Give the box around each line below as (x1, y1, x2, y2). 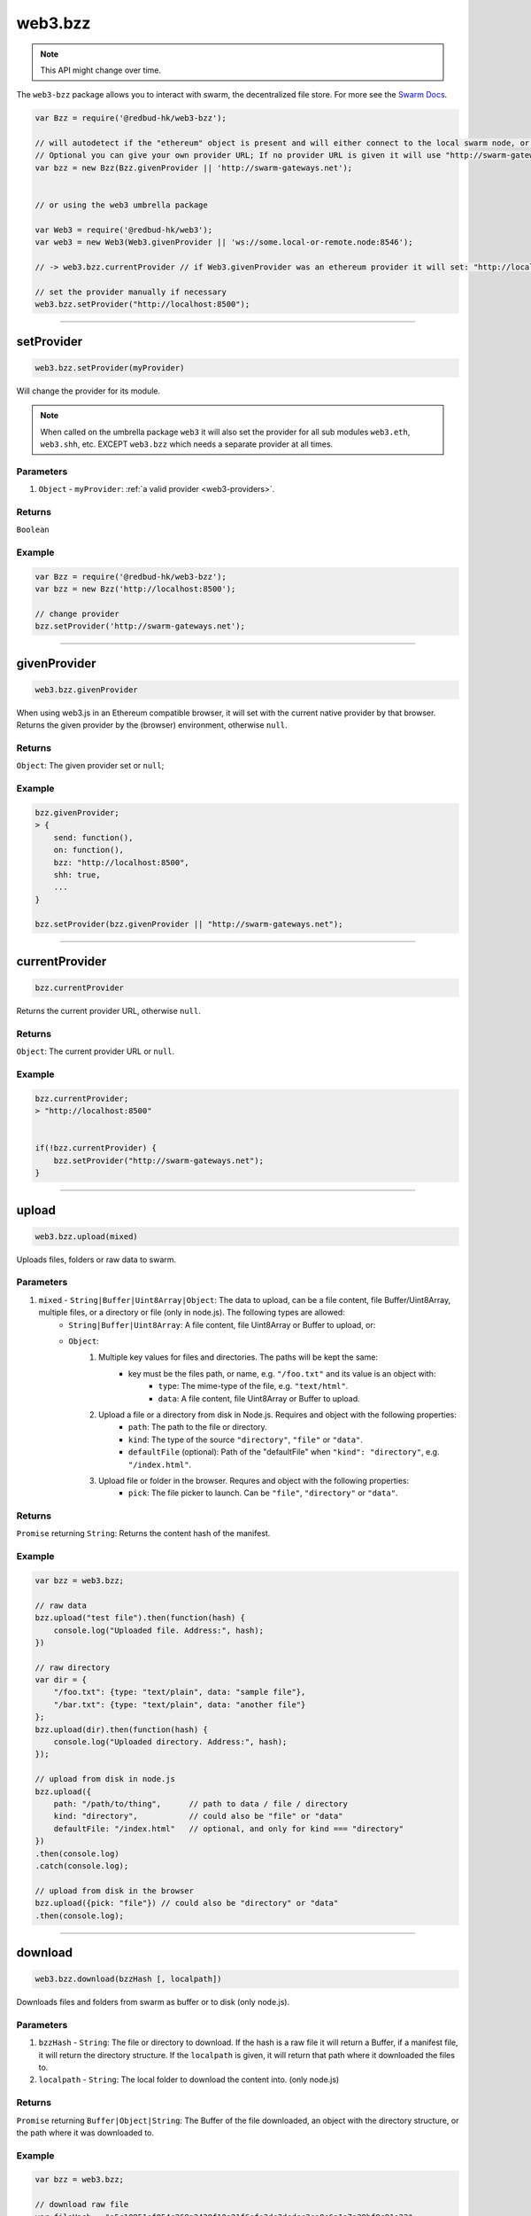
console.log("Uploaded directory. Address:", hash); (53, 1737, 288, 1747)
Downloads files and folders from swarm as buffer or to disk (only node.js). (16, 1997, 290, 2008)
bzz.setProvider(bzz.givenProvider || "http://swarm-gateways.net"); (35, 919, 343, 930)
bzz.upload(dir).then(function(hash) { (35, 1724, 208, 1735)
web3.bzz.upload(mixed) (35, 1231, 139, 1241)
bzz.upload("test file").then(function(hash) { (35, 1613, 245, 1623)
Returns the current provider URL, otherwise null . (16, 1006, 201, 1017)
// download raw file (35, 2199, 129, 2210)
